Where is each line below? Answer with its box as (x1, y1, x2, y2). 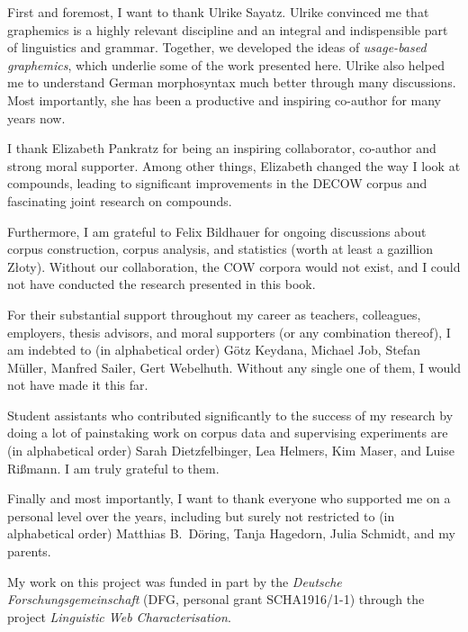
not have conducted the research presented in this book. (7, 275, 316, 293)
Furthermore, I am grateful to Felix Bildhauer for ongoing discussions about (7, 221, 427, 240)
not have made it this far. (7, 375, 148, 394)
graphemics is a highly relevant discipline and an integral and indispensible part (7, 20, 448, 39)
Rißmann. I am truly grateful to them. (7, 458, 220, 477)
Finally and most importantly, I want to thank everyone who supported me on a (7, 489, 451, 508)
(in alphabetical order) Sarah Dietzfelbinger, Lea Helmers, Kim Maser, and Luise (7, 441, 454, 460)
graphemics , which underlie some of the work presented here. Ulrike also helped (7, 55, 445, 74)
